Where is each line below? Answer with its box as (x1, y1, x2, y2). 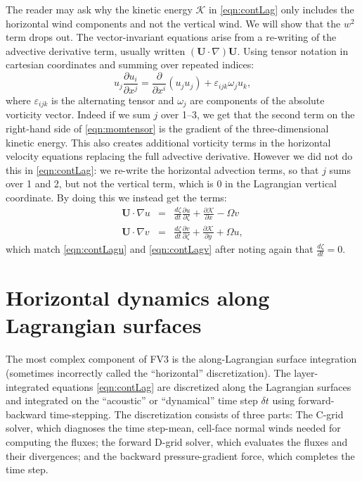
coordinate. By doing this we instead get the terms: (6, 189, 227, 204)
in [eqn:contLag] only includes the (208, 2, 354, 16)
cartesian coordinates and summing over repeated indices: (6, 57, 254, 72)
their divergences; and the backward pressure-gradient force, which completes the (6, 448, 355, 463)
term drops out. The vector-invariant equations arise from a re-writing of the (6, 30, 337, 44)
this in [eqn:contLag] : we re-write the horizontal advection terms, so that (6, 162, 319, 177)
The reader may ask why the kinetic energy (6, 2, 193, 16)
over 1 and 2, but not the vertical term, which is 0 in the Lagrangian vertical (6, 176, 337, 191)
